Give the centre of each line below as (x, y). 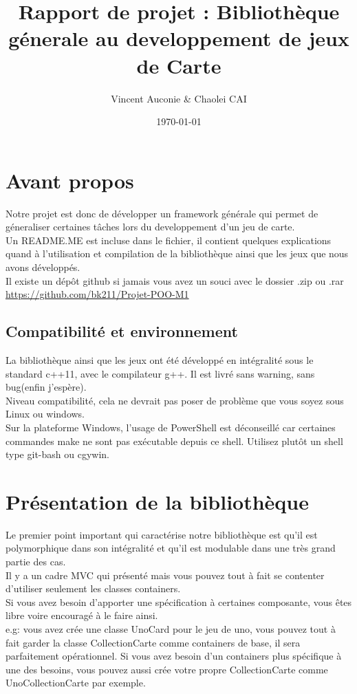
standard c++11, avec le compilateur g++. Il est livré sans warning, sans (160, 373)
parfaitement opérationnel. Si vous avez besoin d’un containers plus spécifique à (174, 656)
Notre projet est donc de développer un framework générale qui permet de (162, 213)
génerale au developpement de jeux (179, 38)
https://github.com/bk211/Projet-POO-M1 (97, 294)
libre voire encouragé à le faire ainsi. (82, 615)
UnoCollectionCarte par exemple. (76, 683)
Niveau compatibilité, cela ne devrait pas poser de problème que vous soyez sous (175, 400)
